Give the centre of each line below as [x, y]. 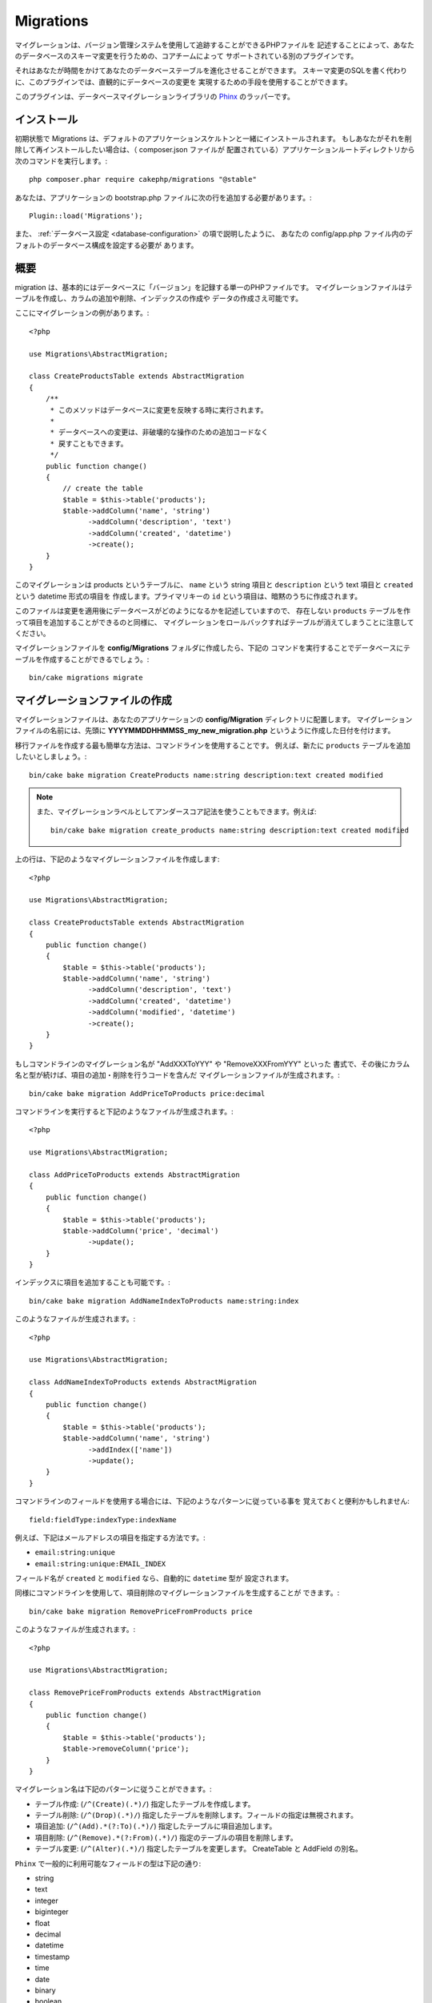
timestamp [52, 1957]
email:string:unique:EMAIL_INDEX [100, 1564]
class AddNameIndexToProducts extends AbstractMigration [143, 1382]
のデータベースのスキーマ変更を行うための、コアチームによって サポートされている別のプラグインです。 [186, 55]
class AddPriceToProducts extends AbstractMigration [134, 1175]
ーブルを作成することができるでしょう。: [82, 659]
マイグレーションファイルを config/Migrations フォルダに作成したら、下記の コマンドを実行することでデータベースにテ [213, 648]
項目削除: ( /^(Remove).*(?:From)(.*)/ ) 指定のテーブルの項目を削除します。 [166, 1837]
